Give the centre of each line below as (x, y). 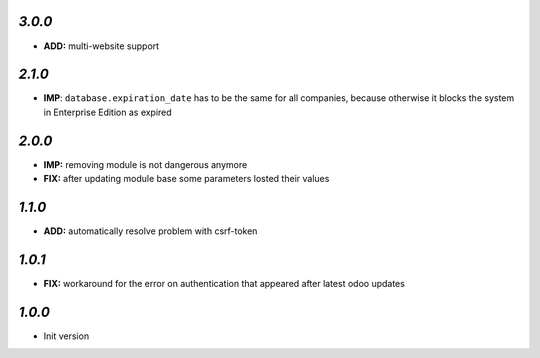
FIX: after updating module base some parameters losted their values (186, 179)
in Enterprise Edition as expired (107, 112)
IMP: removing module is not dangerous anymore (145, 164)
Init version (66, 336)
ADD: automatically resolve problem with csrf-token (150, 231)
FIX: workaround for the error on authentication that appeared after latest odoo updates (224, 283)
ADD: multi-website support (101, 46)
